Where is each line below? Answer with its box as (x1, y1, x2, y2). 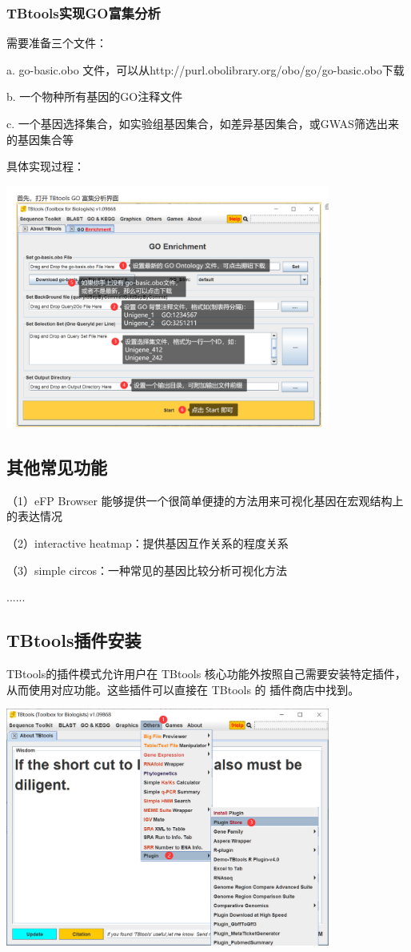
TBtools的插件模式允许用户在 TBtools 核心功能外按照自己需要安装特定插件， (6, 665, 406, 681)
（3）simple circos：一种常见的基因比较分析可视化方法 (6, 561, 287, 578)
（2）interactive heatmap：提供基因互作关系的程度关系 (6, 534, 289, 551)
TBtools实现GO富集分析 (6, 2, 161, 22)
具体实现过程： (6, 158, 85, 175)
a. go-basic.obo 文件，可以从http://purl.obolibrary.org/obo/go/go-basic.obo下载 (6, 61, 405, 78)
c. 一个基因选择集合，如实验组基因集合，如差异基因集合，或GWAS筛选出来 (6, 115, 399, 131)
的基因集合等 (6, 131, 74, 147)
